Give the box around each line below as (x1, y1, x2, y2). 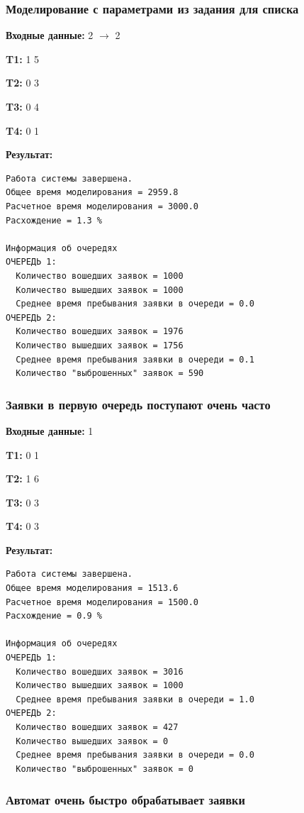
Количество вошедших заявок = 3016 (16, 666, 184, 677)
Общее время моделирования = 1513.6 (6, 583, 179, 594)
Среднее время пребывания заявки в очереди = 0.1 (16, 354, 254, 365)
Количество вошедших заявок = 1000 (16, 270, 184, 281)
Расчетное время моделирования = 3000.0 (6, 201, 199, 211)
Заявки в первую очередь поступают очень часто (6, 395, 271, 413)
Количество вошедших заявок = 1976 (16, 326, 184, 337)
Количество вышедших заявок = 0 (16, 736, 169, 746)
